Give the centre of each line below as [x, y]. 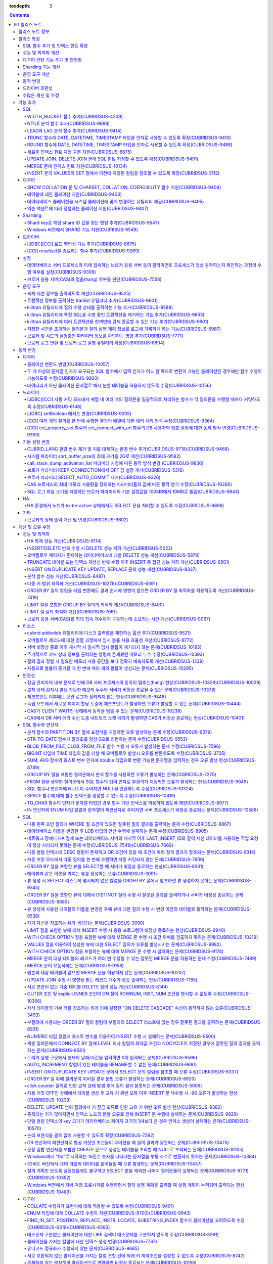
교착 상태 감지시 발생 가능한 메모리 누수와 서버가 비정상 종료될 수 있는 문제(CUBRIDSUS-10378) [121, 690]
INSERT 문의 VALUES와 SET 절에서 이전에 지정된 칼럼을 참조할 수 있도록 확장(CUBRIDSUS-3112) [123, 173]
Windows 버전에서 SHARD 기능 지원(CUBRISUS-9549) [83, 230]
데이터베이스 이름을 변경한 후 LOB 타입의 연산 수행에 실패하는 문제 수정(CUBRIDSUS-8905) [118, 831]
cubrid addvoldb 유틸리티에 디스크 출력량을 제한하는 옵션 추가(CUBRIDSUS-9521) [109, 633]
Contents [19, 15]
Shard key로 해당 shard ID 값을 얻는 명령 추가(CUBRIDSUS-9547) [93, 222]
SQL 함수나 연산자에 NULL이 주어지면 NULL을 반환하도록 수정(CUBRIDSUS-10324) [110, 788]
